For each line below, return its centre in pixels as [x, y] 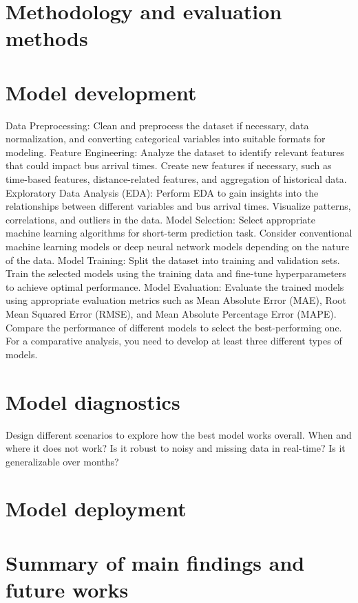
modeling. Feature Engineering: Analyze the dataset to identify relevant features [175, 152]
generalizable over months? [62, 461]
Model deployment [96, 508]
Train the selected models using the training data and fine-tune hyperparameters [176, 273]
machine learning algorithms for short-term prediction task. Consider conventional [179, 233]
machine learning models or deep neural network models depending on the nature [178, 246]
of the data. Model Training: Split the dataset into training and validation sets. [173, 260]
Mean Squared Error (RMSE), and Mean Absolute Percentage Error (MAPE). [171, 314]
